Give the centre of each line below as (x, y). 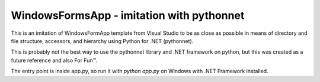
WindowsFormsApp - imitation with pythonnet (128, 15)
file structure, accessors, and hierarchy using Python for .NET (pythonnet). (102, 41)
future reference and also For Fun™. (54, 60)
